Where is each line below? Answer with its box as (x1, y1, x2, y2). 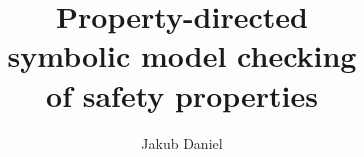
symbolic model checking (7, 35, 357, 76)
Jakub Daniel (141, 132, 223, 153)
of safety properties (46, 74, 318, 115)
